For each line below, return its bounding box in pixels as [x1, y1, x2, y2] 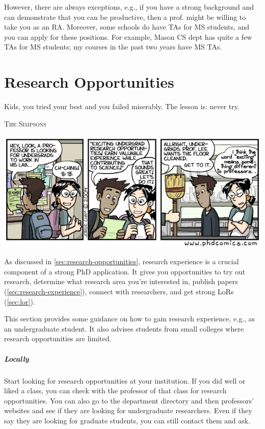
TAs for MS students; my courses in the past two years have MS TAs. [4, 41, 222, 52]
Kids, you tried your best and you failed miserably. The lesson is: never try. [4, 101, 240, 112]
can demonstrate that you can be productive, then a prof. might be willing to [4, 11, 246, 22]
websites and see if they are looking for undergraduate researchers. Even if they [4, 405, 252, 416]
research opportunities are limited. [4, 333, 112, 344]
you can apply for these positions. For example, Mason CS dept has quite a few [4, 31, 252, 42]
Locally [4, 353, 29, 364]
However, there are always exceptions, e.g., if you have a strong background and [4, 2, 254, 12]
